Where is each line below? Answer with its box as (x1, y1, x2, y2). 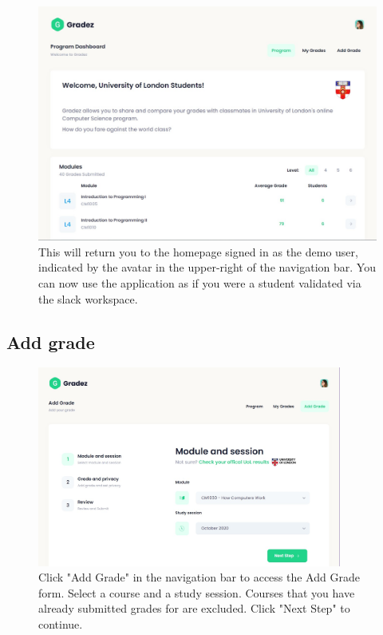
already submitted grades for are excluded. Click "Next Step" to (38, 600, 350, 617)
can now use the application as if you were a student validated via (38, 274, 361, 291)
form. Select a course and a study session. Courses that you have (38, 584, 355, 601)
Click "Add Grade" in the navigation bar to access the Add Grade (38, 569, 360, 585)
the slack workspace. (38, 290, 138, 307)
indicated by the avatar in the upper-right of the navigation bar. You (38, 259, 376, 276)
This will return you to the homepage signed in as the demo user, (38, 243, 358, 260)
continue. (38, 616, 83, 633)
